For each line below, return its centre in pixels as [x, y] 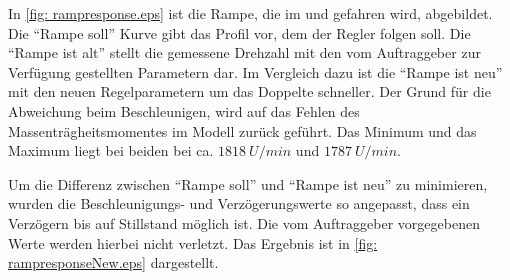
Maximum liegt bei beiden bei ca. [111, 150]
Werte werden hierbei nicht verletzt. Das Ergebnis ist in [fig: [193, 242]
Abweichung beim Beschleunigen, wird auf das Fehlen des [184, 110]
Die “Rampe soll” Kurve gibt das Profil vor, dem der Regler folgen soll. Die [239, 32]
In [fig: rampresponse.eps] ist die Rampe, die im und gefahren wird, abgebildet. [250, 13]
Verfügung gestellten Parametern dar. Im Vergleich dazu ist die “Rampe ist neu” [255, 71]
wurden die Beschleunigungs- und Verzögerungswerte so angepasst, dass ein [239, 203]
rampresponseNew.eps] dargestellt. [113, 262]
